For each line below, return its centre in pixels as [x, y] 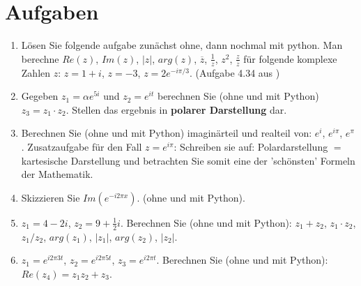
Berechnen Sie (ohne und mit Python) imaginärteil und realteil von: [167, 133]
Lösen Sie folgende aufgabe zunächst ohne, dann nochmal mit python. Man [182, 45]
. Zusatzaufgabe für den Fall [82, 146]
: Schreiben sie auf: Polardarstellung [251, 146]
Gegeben [40, 96]
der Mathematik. [57, 174]
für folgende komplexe [290, 58]
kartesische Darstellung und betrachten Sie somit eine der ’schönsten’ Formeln [188, 160]
